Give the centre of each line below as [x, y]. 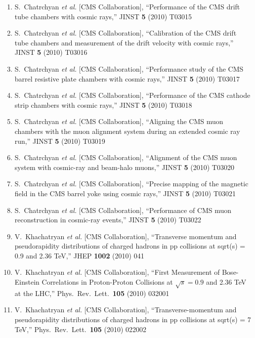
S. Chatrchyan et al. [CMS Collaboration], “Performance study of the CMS [129, 68]
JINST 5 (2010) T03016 [51, 52]
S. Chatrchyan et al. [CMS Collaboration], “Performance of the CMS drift [127, 6]
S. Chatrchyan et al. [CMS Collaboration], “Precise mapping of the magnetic [131, 184]
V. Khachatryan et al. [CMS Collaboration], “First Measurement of [117, 272]
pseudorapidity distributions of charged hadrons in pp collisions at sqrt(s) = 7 [133, 319]
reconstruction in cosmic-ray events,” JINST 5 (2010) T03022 [108, 220]
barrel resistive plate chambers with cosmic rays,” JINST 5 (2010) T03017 [127, 78]
